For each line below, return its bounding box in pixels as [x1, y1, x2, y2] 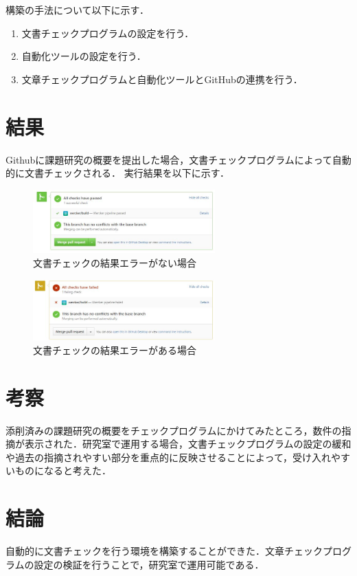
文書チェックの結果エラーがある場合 [33, 342, 196, 357]
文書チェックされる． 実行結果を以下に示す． [24, 166, 230, 180]
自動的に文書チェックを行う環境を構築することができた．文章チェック [5, 544, 323, 558]
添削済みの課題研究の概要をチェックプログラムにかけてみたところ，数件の [5, 423, 342, 437]
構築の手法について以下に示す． [5, 3, 150, 16]
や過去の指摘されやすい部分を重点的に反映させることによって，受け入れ [5, 450, 331, 464]
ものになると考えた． [14, 463, 111, 478]
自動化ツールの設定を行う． [21, 49, 146, 63]
